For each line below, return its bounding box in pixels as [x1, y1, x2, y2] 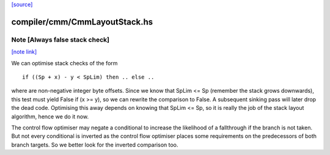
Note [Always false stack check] [11, 35, 110, 44]
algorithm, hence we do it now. [11, 113, 89, 120]
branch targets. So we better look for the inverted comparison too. [11, 141, 178, 148]
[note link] [11, 48, 37, 56]
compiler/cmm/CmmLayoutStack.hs [11, 16, 153, 27]
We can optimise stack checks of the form [11, 59, 118, 67]
